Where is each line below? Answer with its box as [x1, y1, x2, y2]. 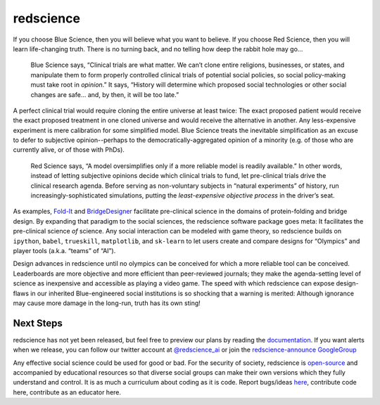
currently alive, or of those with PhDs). [13, 146, 125, 154]
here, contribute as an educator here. [13, 387, 122, 397]
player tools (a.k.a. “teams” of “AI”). [13, 246, 116, 255]
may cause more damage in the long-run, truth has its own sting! [13, 299, 201, 307]
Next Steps [13, 317, 63, 329]
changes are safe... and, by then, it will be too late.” [30, 90, 179, 98]
